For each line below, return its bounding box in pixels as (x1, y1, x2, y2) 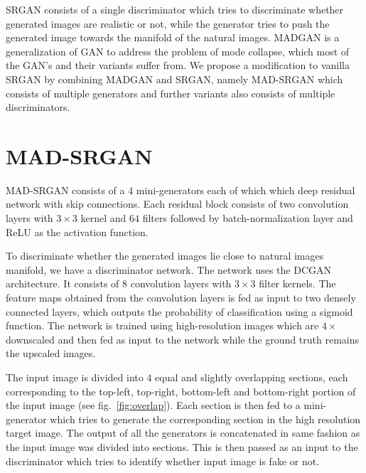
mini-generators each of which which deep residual (136, 182, 355, 197)
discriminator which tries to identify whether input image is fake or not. (6, 453, 320, 468)
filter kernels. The (259, 276, 336, 291)
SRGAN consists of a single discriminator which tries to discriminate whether (6, 2, 344, 16)
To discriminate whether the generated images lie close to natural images (6, 248, 324, 263)
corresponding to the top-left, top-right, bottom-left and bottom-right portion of (6, 383, 356, 398)
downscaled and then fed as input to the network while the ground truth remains (6, 331, 360, 346)
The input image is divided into (6, 370, 144, 384)
